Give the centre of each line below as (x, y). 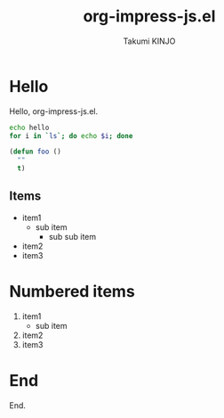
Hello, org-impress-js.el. (54, 111)
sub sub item (72, 236)
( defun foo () (36, 152)
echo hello (29, 127)
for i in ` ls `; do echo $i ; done (71, 135)
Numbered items (72, 292)
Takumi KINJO (149, 41)
